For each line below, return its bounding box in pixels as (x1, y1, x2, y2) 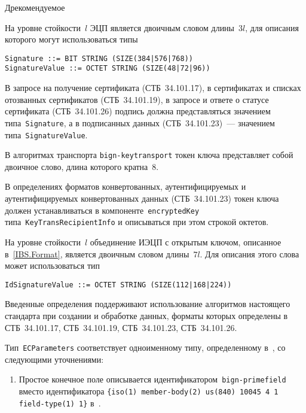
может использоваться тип (5, 259, 100, 272)
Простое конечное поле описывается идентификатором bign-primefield (19, 373, 286, 385)
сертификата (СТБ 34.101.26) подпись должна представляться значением (5, 105, 271, 117)
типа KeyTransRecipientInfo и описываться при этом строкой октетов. (5, 215, 269, 228)
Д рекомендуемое (5, 1, 65, 13)
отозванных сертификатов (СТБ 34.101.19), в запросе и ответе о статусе (5, 93, 269, 105)
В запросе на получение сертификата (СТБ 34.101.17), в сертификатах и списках (5, 81, 301, 94)
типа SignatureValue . (5, 128, 88, 141)
